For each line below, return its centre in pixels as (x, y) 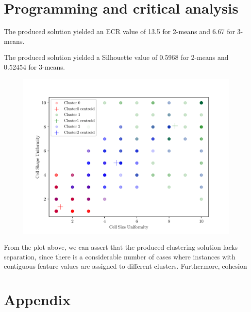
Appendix (37, 300)
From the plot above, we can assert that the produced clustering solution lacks (121, 247)
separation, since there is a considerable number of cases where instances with (120, 256)
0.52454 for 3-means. (34, 66)
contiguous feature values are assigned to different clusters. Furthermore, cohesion (125, 266)
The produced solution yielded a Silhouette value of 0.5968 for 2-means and (116, 57)
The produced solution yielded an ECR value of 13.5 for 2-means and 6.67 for (119, 31)
